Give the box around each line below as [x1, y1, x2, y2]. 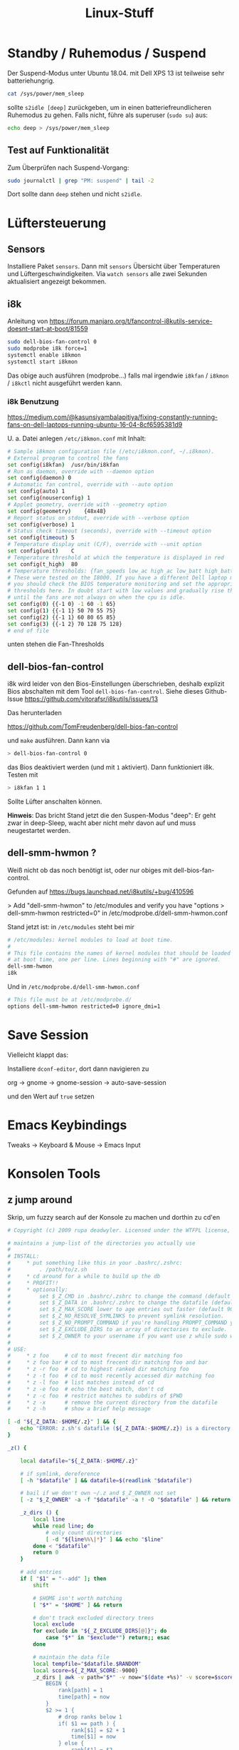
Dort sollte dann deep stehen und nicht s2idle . [7, 190, 142, 198]
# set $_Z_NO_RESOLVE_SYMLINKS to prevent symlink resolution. [7, 1312, 224, 1320]
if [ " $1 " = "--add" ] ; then [20, 1575, 107, 1582]
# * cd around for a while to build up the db [7, 1273, 161, 1280]
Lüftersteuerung [7, 215, 107, 231]
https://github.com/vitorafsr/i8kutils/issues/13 [24, 694, 159, 704]
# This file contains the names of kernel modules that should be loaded [7, 949, 231, 957]
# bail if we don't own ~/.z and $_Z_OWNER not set [20, 1489, 176, 1497]
